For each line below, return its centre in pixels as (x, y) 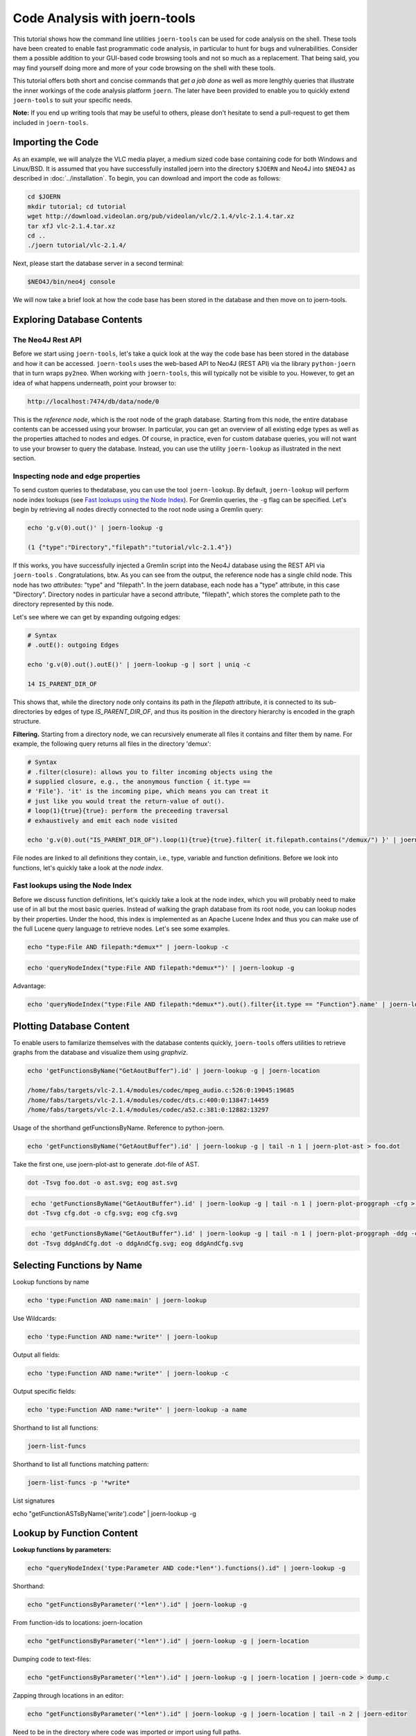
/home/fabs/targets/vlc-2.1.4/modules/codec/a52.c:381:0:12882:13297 (148, 1110)
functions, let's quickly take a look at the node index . (88, 867)
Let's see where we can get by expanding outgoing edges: (97, 617)
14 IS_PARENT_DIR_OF (62, 684)
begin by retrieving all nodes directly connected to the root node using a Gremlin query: (138, 510)
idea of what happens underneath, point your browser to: (95, 383)
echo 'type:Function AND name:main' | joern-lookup (117, 1301)
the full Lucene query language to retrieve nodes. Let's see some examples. (121, 929)
